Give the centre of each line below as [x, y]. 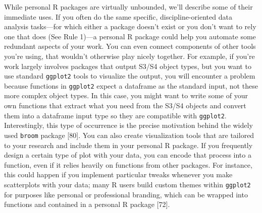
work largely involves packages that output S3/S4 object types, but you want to [128, 66]
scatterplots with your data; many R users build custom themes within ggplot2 [127, 184]
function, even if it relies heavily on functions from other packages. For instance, [128, 164]
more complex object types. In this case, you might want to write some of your [126, 95]
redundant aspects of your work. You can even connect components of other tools [130, 46]
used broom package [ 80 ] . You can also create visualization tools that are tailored [129, 135]
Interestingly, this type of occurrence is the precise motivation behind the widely [128, 125]
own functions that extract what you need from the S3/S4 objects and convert [125, 105]
